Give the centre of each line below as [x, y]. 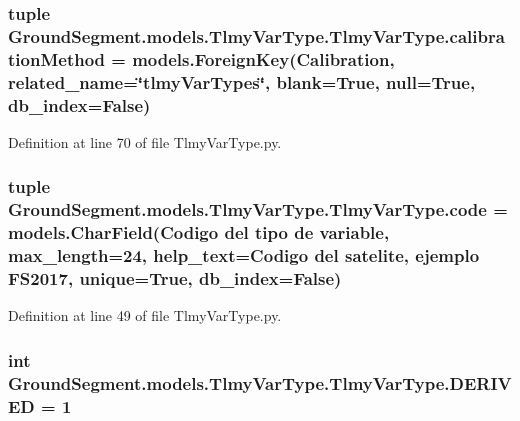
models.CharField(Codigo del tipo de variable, [199, 232]
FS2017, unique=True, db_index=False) [175, 278]
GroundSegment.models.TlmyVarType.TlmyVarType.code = [258, 209]
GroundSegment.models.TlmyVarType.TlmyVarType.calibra [256, 35]
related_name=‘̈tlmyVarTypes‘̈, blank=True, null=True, [242, 81]
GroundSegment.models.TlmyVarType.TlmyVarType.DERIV [260, 382]
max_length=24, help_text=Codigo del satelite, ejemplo [244, 255]
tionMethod [57, 58]
